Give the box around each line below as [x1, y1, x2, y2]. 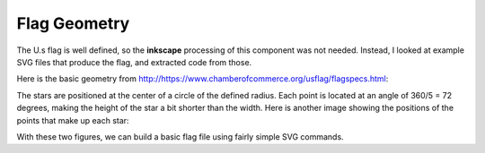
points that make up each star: [16, 115, 129, 125]
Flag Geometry [16, 13, 130, 33]
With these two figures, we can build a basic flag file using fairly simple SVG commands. [16, 131, 345, 142]
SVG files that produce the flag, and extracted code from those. [16, 56, 252, 67]
